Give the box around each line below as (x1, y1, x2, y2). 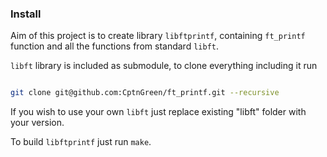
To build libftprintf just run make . (10, 136, 152, 148)
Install (10, 7, 42, 21)
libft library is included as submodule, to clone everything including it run (10, 60, 318, 72)
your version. (10, 117, 65, 129)
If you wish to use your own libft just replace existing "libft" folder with (10, 106, 307, 118)
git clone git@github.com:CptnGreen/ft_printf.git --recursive (10, 88, 280, 98)
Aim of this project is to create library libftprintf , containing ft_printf (10, 30, 306, 42)
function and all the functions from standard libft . (10, 40, 219, 52)
